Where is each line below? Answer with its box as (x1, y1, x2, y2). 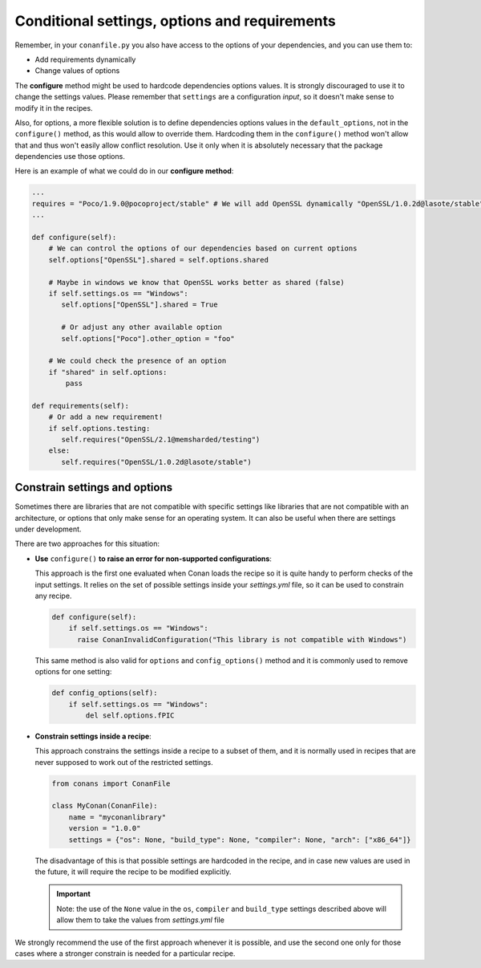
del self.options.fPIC (85, 710, 176, 720)
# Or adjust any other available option (61, 323, 222, 332)
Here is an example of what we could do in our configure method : (14, 166, 234, 176)
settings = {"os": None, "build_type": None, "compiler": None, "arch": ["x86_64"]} (68, 835, 412, 844)
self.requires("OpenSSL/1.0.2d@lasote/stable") (61, 458, 252, 466)
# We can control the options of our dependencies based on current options (48, 244, 358, 253)
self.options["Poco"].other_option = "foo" (61, 334, 236, 343)
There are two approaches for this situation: (14, 539, 160, 549)
